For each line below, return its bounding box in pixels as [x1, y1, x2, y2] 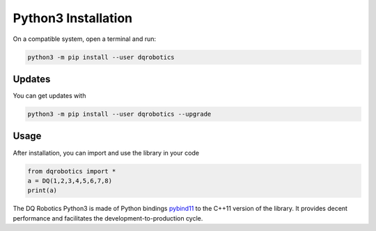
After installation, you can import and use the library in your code [13, 148, 200, 157]
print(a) [27, 187, 58, 194]
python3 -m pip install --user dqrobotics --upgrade [27, 110, 212, 118]
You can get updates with [13, 92, 86, 100]
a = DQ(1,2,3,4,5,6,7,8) [27, 177, 113, 185]
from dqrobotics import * [27, 167, 116, 175]
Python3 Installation [13, 10, 133, 26]
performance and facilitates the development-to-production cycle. [13, 214, 203, 222]
